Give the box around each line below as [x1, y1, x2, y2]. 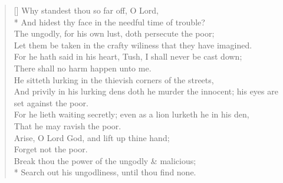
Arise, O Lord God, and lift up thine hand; [14, 131, 170, 143]
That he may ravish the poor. [14, 119, 121, 132]
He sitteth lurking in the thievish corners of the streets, [14, 73, 214, 86]
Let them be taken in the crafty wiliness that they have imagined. [14, 38, 252, 51]
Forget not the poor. [14, 143, 88, 155]
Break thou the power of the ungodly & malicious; [14, 154, 196, 166]
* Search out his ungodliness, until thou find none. [14, 166, 196, 178]
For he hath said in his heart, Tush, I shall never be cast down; [14, 50, 242, 63]
